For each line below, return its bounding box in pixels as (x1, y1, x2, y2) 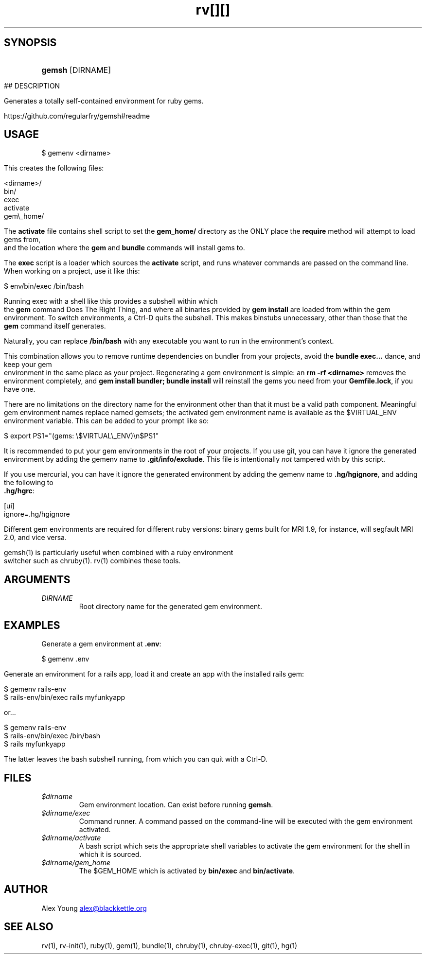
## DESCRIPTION (4, 81, 60, 90)
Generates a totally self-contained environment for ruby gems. (4, 96, 204, 105)
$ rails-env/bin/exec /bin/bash (4, 732, 101, 740)
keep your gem (4, 360, 52, 369)
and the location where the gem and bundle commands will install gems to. (4, 244, 245, 252)
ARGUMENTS (4, 573, 71, 586)
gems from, (4, 235, 41, 244)
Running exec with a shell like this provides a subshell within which (4, 297, 218, 306)
